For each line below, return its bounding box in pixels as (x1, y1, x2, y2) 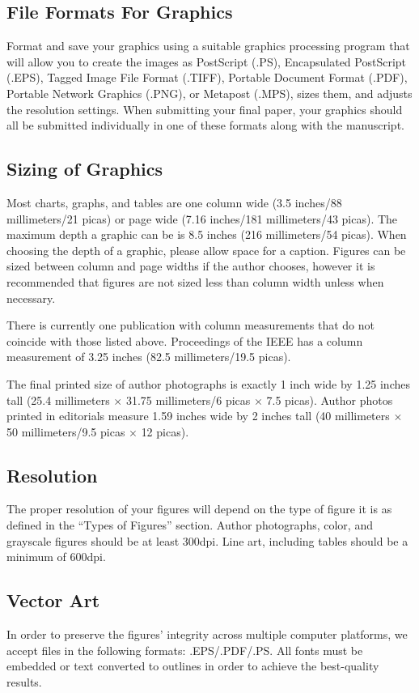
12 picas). (141, 423, 189, 440)
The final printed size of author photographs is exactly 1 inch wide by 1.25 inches (6, 375, 410, 392)
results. (6, 673, 42, 690)
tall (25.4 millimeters (6, 391, 110, 408)
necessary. (6, 289, 56, 306)
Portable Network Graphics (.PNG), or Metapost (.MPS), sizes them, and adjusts (6, 84, 413, 101)
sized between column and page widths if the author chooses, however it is (6, 257, 375, 274)
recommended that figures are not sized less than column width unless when (6, 273, 384, 290)
